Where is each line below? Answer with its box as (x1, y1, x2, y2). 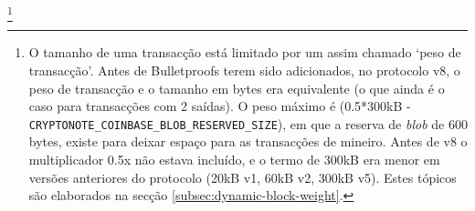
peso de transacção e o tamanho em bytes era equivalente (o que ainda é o (28, 78, 445, 97)
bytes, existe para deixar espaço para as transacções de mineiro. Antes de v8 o (28, 132, 468, 151)
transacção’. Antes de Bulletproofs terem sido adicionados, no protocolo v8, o (28, 60, 460, 79)
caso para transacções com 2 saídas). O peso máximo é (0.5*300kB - (28, 96, 411, 116)
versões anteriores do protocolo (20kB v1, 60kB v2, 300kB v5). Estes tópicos (28, 167, 457, 186)
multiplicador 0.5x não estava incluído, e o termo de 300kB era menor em (28, 149, 440, 168)
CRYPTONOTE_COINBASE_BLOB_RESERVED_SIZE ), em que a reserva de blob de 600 (28, 114, 468, 133)
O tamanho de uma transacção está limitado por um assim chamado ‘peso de (28, 43, 461, 62)
